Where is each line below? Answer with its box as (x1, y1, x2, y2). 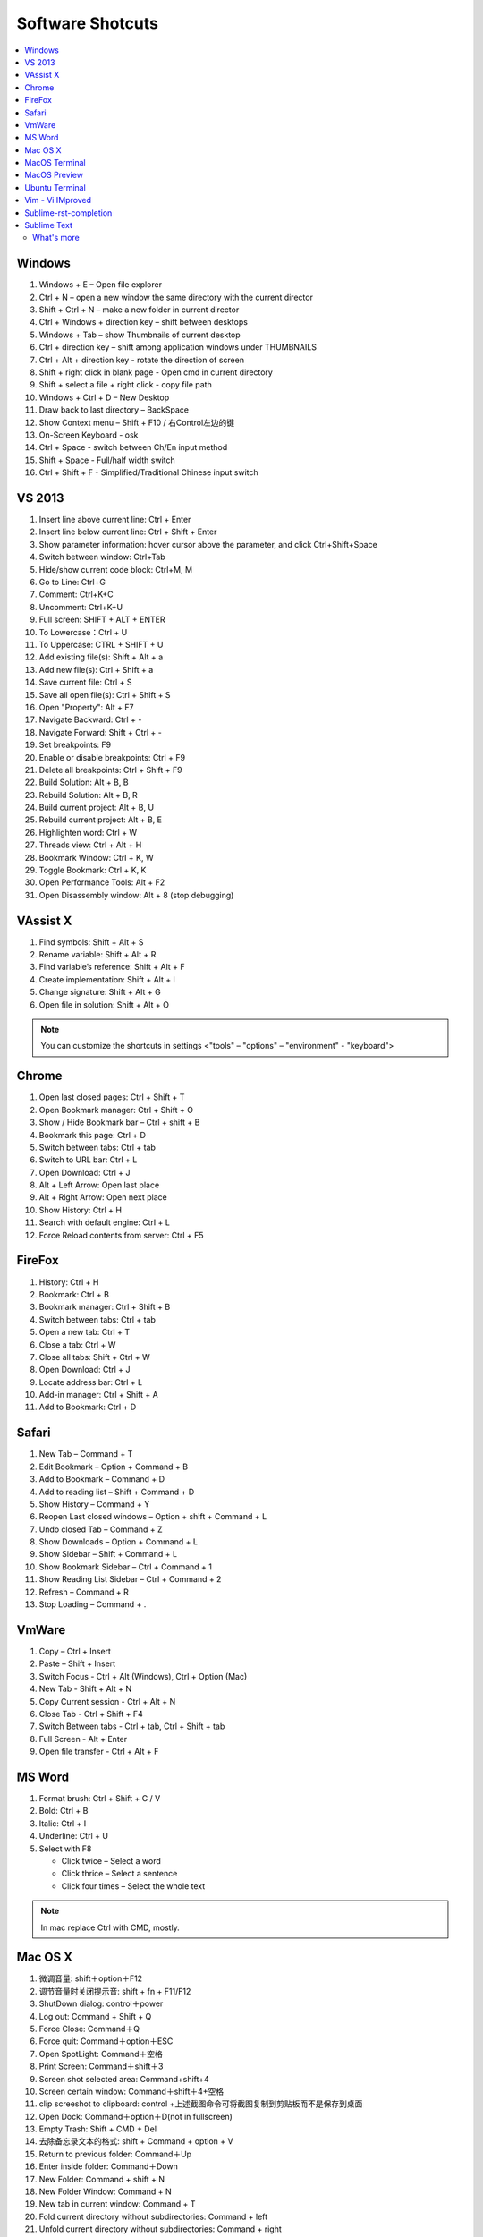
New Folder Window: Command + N (38, 2186, 172, 2197)
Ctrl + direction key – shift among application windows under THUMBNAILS (38, 342, 318, 353)
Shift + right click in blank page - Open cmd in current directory (38, 367, 273, 378)
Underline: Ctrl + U (38, 1831, 109, 1841)
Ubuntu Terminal (24, 182, 87, 192)
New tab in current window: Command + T (38, 2199, 196, 2209)
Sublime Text (24, 220, 73, 231)
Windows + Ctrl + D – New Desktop (38, 392, 170, 403)
